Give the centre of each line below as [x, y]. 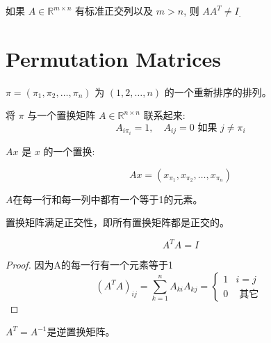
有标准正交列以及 [114, 10]
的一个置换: [69, 151]
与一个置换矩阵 [61, 115]
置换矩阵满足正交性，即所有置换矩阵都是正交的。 [117, 222]
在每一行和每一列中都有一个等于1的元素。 [108, 199]
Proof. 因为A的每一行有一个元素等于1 [90, 265]
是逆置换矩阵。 [81, 332]
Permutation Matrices [114, 58]
